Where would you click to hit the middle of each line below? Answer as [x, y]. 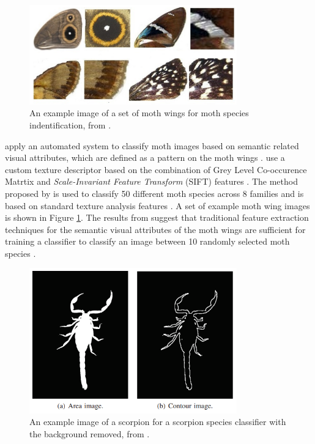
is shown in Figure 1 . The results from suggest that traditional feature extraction [157, 217]
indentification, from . [70, 124]
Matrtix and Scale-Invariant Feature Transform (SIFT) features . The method [151, 181]
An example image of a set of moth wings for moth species [139, 113]
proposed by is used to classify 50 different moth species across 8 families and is [154, 193]
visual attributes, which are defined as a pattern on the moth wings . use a [145, 157]
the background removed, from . [90, 433]
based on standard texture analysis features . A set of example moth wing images [157, 205]
